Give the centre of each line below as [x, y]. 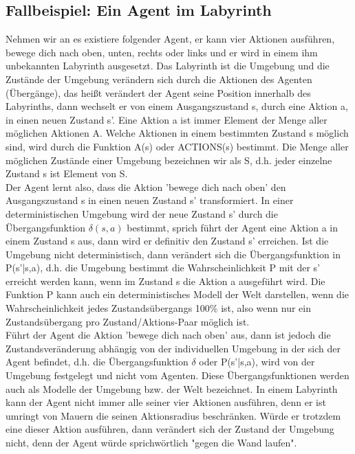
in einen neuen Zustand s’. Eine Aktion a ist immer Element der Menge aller [166, 119]
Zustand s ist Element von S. [67, 173]
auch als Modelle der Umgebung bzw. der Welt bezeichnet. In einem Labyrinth [172, 388]
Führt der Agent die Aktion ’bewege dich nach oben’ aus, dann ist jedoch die [168, 335]
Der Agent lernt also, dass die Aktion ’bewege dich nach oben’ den [146, 186]
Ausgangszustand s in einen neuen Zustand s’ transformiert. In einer [150, 200]
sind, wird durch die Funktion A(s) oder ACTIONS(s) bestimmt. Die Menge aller [177, 146]
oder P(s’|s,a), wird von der [257, 362]
